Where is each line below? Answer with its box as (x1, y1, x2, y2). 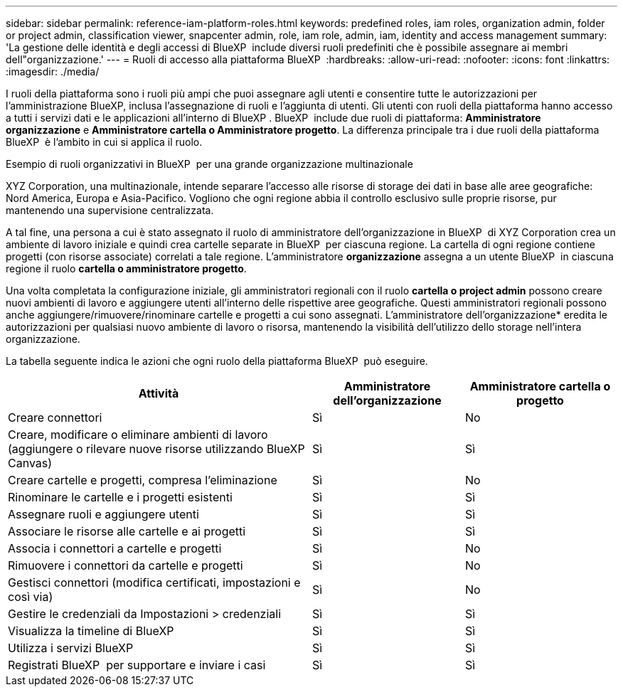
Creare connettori (8, 410, 102, 425)
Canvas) (8, 456, 53, 470)
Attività (138, 386, 179, 400)
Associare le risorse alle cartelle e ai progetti (8, 524, 246, 538)
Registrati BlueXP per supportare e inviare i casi (8, 658, 266, 672)
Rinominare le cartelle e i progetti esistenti (8, 490, 233, 504)
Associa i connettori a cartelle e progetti (8, 541, 222, 555)
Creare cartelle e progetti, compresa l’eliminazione (8, 473, 277, 487)
